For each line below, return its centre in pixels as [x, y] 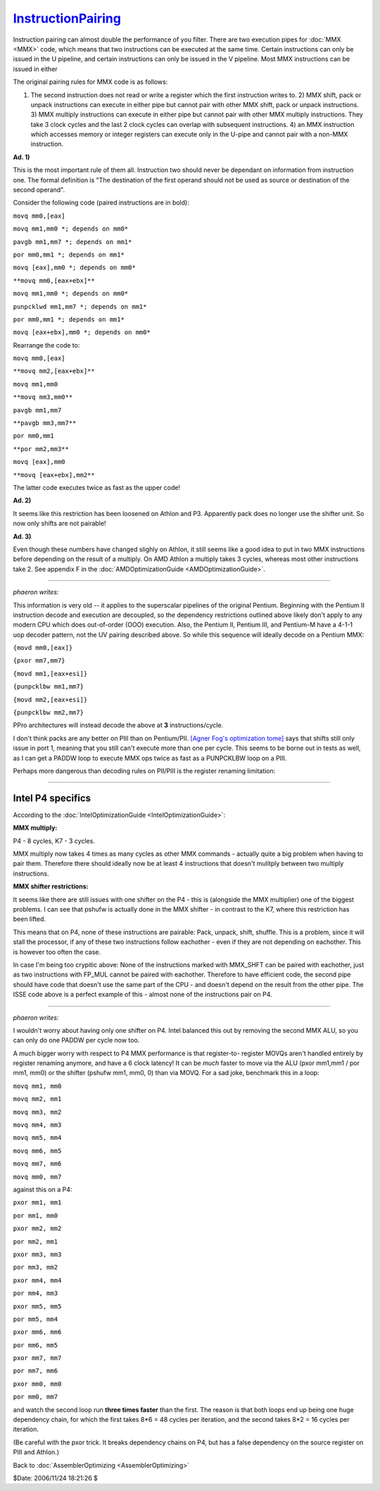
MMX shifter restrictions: [51, 886]
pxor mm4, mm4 [37, 1280]
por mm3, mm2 [36, 1268]
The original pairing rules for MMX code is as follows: [90, 82]
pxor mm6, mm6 [37, 1332]
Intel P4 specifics [52, 798]
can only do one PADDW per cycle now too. [76, 1041]
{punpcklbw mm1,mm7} [49, 687]
